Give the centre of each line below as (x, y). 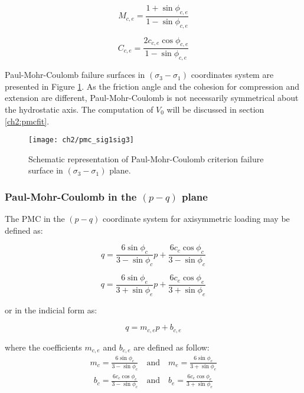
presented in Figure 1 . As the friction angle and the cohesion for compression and (152, 86)
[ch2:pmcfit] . (27, 121)
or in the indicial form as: (51, 310)
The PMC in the (35, 219)
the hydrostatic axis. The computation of (79, 109)
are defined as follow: (171, 347)
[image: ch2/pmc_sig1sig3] (81, 140)
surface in (46, 170)
